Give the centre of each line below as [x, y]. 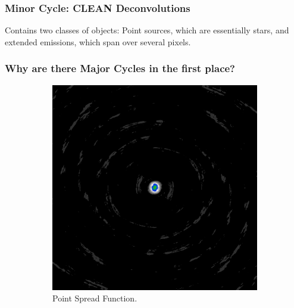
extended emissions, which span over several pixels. [98, 41]
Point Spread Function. [95, 298]
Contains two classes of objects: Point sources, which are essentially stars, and [147, 30]
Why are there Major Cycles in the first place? [120, 68]
